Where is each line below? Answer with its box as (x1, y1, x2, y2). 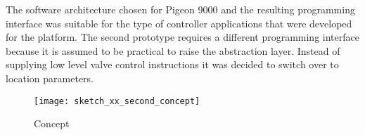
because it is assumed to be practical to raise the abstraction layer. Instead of (6, 43, 340, 58)
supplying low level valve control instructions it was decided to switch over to (6, 57, 339, 72)
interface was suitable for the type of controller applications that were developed (6, 15, 352, 30)
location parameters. (6, 70, 94, 85)
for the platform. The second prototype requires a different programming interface (6, 30, 359, 44)
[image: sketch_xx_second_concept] (34, 96, 200, 106)
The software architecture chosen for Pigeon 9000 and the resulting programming (6, 2, 355, 16)
